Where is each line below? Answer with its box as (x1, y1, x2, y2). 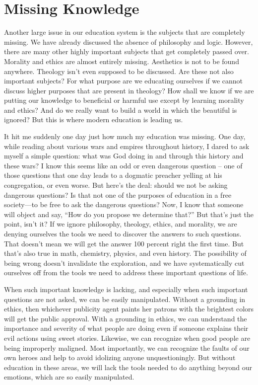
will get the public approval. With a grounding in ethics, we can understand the (4, 313, 247, 323)
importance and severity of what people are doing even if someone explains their (4, 323, 249, 333)
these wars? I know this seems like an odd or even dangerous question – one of (4, 160, 243, 170)
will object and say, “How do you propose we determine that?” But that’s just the (4, 209, 254, 219)
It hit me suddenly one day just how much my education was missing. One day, (4, 131, 246, 142)
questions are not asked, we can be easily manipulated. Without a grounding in (4, 294, 246, 304)
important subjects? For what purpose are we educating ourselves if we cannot (4, 76, 243, 86)
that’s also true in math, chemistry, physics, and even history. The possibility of (4, 248, 247, 258)
